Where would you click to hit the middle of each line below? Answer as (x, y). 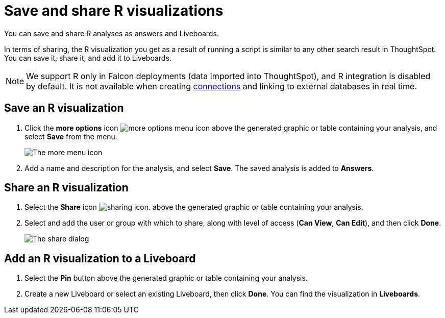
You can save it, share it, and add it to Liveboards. (88, 58)
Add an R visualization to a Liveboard (100, 258)
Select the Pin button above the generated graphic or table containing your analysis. (166, 278)
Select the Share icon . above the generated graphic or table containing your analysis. (194, 207)
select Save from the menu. (71, 136)
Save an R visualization (64, 108)
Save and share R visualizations (114, 11)
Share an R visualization (66, 188)
